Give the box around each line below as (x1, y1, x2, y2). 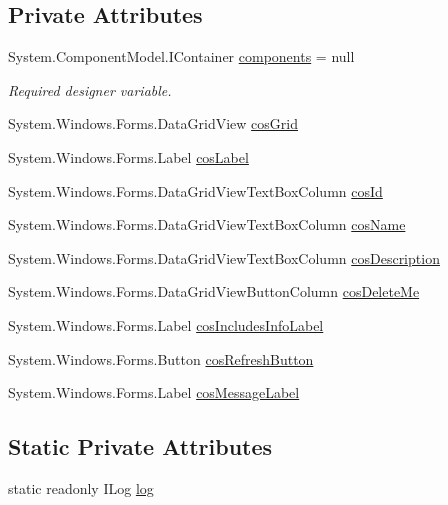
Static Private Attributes (8, 431, 273, 462)
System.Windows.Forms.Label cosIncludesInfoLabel (8, 314, 324, 335)
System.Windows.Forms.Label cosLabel (8, 146, 249, 167)
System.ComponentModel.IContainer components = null (8, 46, 355, 67)
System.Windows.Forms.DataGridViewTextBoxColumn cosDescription (8, 247, 440, 268)
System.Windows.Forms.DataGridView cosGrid (8, 113, 298, 134)
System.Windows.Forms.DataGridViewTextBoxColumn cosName (8, 214, 406, 235)
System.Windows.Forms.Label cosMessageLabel (8, 382, 300, 403)
